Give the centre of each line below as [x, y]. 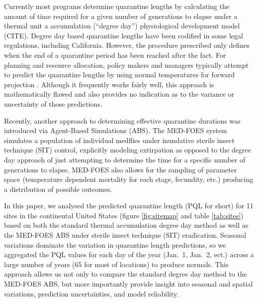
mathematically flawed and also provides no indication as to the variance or [119, 94]
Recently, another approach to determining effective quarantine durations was [122, 120]
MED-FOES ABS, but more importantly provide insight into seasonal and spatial [129, 284]
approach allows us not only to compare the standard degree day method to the [126, 274]
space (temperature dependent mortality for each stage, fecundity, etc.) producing [129, 179]
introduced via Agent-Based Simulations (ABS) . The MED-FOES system [116, 130]
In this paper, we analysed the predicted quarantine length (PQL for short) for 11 [129, 206]
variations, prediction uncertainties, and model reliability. [91, 293]
